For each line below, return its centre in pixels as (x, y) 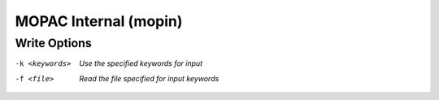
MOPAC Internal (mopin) (99, 21)
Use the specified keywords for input (141, 63)
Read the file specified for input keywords (149, 78)
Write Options (54, 43)
